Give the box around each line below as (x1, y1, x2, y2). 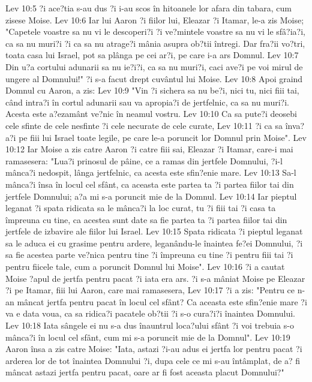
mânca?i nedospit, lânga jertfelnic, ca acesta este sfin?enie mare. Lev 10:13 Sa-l (5, 166, 296, 179)
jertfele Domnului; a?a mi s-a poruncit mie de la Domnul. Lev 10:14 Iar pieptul (5, 190, 297, 202)
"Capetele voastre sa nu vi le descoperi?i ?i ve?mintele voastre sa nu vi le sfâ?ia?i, (5, 25, 306, 38)
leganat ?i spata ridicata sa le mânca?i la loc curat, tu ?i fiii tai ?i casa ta (5, 201, 276, 214)
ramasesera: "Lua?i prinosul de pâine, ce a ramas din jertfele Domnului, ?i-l (5, 154, 283, 167)
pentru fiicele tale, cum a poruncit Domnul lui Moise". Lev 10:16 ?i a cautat (5, 260, 285, 273)
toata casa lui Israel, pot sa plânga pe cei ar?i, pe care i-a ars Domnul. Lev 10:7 (5, 49, 299, 61)
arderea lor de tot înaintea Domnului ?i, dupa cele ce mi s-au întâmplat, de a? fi (5, 354, 301, 366)
